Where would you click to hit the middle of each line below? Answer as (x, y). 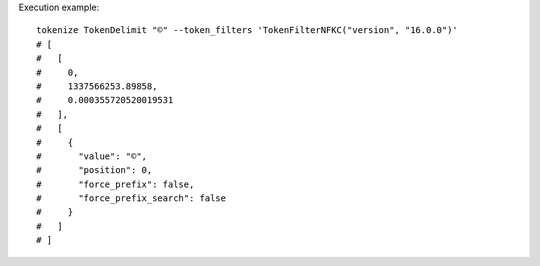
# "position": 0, (94, 170)
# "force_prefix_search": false (131, 198)
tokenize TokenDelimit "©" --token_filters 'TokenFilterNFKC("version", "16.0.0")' (247, 30)
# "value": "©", (92, 156)
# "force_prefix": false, (115, 184)
